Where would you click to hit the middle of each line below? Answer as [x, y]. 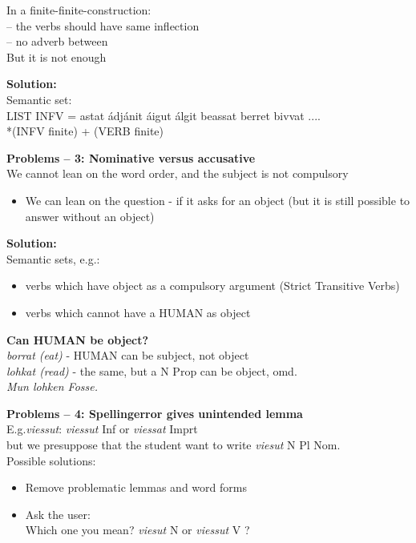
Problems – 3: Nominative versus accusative [131, 157]
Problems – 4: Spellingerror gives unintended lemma [155, 413]
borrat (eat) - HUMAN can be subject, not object [128, 355]
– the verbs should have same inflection [103, 25]
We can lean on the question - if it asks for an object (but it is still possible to [218, 200]
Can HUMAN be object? [78, 339]
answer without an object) [90, 216]
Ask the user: [58, 514]
